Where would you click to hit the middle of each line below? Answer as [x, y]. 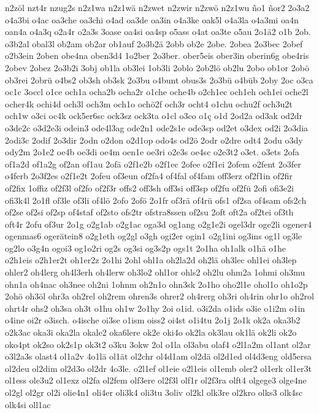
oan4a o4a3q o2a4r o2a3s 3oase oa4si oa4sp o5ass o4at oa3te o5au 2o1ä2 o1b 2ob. [158, 32]
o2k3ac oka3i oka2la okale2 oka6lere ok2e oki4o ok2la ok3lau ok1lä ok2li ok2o [151, 332]
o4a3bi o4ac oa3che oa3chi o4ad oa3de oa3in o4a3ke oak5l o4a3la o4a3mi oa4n [152, 19]
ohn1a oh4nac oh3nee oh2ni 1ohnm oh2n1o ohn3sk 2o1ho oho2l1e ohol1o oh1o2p [156, 284]
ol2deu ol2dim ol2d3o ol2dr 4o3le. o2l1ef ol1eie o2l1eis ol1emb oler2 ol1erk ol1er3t [158, 368]
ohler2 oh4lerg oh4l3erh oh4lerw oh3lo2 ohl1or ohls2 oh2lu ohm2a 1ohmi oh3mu [155, 272]
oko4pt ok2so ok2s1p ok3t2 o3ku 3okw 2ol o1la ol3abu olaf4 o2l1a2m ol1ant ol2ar [158, 344]
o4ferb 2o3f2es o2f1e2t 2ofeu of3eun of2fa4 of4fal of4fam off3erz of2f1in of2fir [149, 176]
